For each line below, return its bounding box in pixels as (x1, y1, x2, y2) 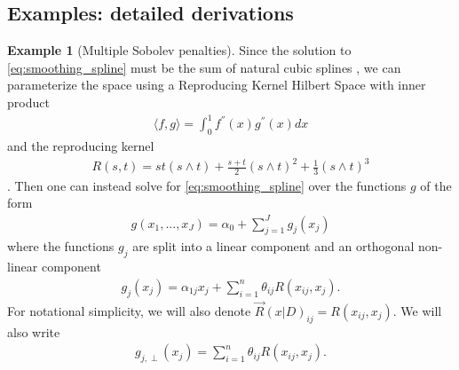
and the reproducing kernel (7, 136, 154, 154)
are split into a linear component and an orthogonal (132, 237, 415, 256)
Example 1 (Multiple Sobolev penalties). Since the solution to (7, 41, 352, 59)
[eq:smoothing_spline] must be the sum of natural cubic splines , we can (7, 58, 401, 76)
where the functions (7, 237, 115, 256)
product (7, 92, 50, 111)
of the (420, 176, 452, 194)
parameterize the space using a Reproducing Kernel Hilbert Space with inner (7, 75, 426, 94)
